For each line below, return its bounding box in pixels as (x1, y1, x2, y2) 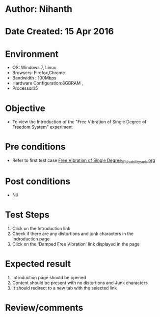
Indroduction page (12, 236, 50, 241)
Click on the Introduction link (12, 225, 71, 231)
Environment (5, 48, 59, 59)
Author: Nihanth (5, 3, 73, 15)
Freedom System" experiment (12, 124, 73, 130)
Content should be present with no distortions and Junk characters (12, 280, 148, 286)
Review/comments (5, 302, 83, 313)
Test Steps (5, 210, 50, 220)
